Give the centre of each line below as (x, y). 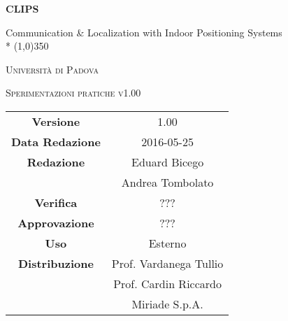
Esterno (167, 243)
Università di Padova (52, 69)
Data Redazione (56, 141)
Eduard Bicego (167, 162)
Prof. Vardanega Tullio (167, 263)
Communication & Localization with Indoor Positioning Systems (144, 32)
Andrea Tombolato (167, 182)
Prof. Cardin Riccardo (167, 283)
